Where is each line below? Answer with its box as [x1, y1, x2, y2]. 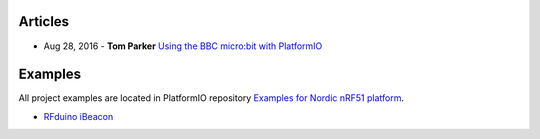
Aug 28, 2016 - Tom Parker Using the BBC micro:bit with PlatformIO [43, 40, 323, 52]
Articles [18, 13, 70, 30]
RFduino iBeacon [43, 110, 114, 122]
